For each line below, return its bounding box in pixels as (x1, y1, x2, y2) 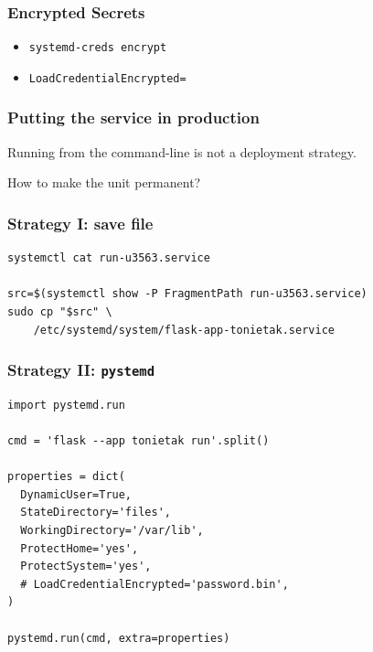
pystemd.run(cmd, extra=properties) (7, 631, 230, 645)
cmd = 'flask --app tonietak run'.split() (7, 434, 270, 448)
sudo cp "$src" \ (7, 305, 112, 318)
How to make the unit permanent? (7, 173, 201, 192)
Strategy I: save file (7, 211, 154, 234)
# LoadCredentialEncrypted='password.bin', (20, 577, 289, 591)
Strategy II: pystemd (7, 358, 155, 381)
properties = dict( (7, 470, 125, 484)
